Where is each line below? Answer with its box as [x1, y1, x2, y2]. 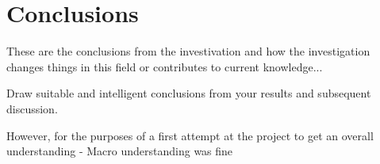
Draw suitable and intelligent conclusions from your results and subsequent [6, 85, 371, 101]
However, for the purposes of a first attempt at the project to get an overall [6, 127, 374, 143]
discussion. [6, 100, 58, 116]
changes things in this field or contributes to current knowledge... [6, 58, 323, 74]
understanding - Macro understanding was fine [6, 143, 233, 159]
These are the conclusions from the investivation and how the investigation [6, 43, 370, 59]
